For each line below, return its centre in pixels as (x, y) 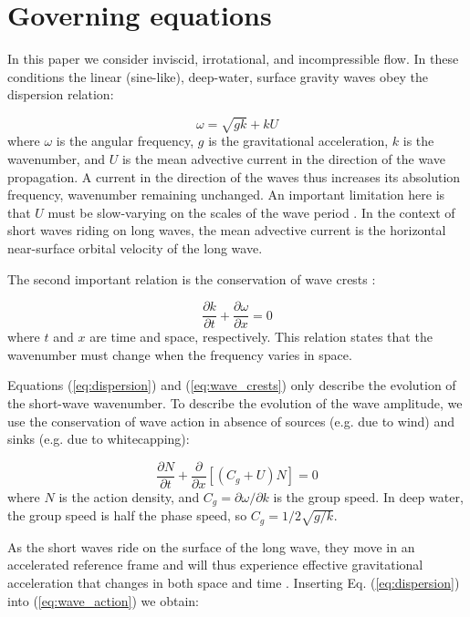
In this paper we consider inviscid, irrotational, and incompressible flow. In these (233, 59)
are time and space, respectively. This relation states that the (261, 337)
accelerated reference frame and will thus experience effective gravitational (215, 565)
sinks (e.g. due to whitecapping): (99, 439)
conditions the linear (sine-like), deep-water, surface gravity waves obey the (218, 76)
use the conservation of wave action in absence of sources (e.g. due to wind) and (231, 421)
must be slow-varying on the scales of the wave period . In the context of (251, 212)
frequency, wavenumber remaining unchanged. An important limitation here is (226, 195)
